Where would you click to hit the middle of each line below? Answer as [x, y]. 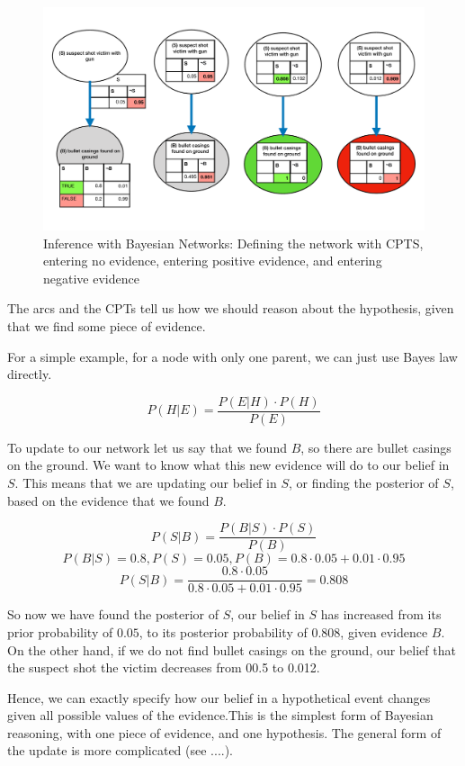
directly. [30, 374]
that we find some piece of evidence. [107, 325]
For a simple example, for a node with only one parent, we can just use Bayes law [232, 356]
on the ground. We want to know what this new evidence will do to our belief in [228, 465]
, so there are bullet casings [376, 447]
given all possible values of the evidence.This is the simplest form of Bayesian [220, 715]
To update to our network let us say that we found [147, 447]
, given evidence [384, 631]
